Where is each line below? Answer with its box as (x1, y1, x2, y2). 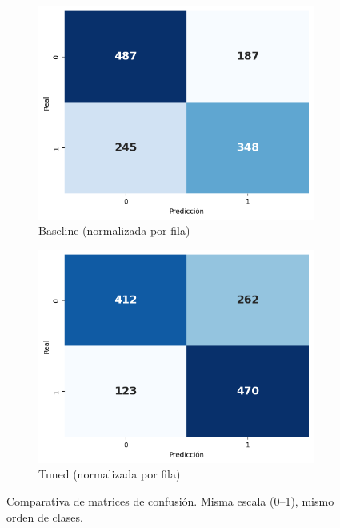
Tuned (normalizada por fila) (38, 466, 181, 482)
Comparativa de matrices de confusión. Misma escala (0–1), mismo (6, 493, 334, 510)
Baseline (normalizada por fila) (38, 222, 190, 239)
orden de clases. (6, 508, 83, 525)
